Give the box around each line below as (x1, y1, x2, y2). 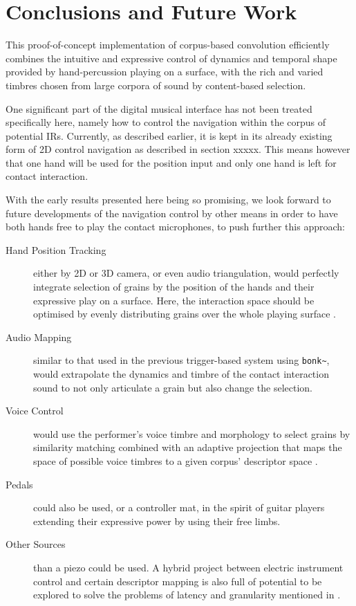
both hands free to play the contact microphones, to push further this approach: (6, 219, 345, 234)
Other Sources (6, 537, 66, 551)
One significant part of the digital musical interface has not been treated (6, 101, 312, 116)
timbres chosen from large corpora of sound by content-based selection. (6, 77, 306, 92)
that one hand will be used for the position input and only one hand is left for (6, 155, 337, 169)
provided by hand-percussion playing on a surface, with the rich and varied (6, 64, 324, 79)
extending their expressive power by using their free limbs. (33, 513, 281, 528)
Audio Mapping (6, 329, 72, 344)
